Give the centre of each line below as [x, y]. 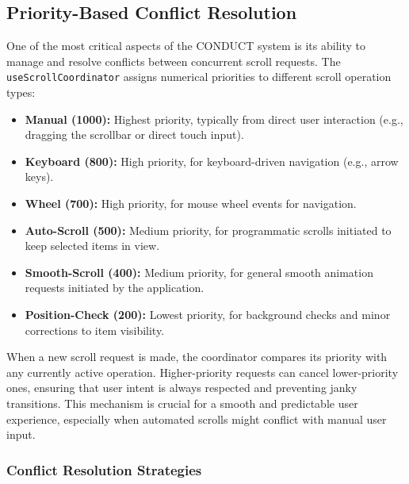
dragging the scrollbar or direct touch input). [134, 134]
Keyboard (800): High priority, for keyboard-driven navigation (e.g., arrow [212, 161]
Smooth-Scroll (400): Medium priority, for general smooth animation [199, 272]
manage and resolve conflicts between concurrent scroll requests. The [174, 61]
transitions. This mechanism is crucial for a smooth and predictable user [182, 403]
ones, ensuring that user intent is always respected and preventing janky [182, 388]
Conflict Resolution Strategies [104, 469]
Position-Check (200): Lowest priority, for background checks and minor [208, 314]
